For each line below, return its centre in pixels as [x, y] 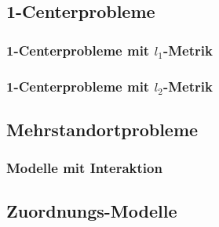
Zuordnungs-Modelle [92, 211]
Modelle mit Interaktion [84, 168]
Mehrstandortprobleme [102, 129]
